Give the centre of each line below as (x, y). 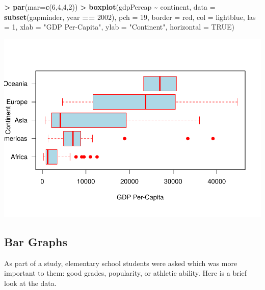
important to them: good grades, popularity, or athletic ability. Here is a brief (126, 273)
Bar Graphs (36, 241)
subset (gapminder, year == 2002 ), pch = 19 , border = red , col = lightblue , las (130, 17)
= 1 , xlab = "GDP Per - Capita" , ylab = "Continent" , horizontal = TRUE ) (119, 27)
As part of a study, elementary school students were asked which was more (121, 263)
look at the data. (30, 283)
